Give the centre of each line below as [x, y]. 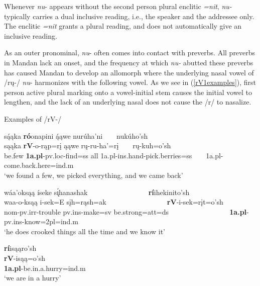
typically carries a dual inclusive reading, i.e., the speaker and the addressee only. [129, 16]
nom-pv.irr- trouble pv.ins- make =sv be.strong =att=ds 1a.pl [125, 211]
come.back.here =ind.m [39, 165]
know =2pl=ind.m [51, 221]
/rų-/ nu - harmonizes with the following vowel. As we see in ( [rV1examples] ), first [130, 82]
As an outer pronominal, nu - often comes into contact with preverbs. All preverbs [130, 53]
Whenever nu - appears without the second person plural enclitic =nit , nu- [118, 6]
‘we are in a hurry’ [33, 278]
